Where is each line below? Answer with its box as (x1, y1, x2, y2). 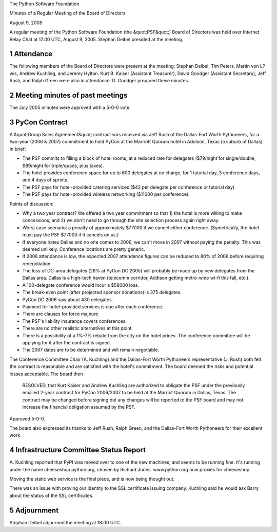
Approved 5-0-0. (9, 415, 46, 421)
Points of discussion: (9, 200, 54, 207)
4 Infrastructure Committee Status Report (9, 446, 146, 454)
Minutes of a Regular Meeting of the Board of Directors (9, 10, 126, 16)
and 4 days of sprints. (22, 177, 69, 183)
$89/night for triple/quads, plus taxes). (22, 162, 105, 169)
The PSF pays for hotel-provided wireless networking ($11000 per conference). (22, 191, 190, 197)
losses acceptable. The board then (9, 371, 83, 377)
